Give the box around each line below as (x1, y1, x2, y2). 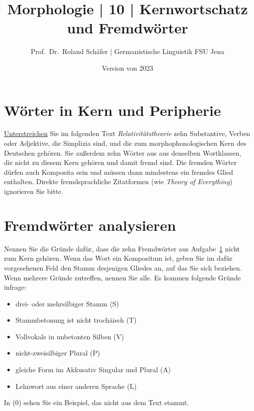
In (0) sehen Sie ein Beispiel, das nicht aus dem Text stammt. (4, 397, 189, 408)
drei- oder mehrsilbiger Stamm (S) (15, 298, 119, 308)
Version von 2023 (102, 62, 153, 73)
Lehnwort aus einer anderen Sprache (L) (15, 381, 137, 391)
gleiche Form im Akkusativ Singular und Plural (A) (15, 364, 171, 375)
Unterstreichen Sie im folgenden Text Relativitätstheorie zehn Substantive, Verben (4, 128, 251, 138)
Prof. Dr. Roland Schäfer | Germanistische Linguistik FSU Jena (30, 46, 225, 56)
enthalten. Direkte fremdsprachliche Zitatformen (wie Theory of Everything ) (4, 176, 232, 187)
